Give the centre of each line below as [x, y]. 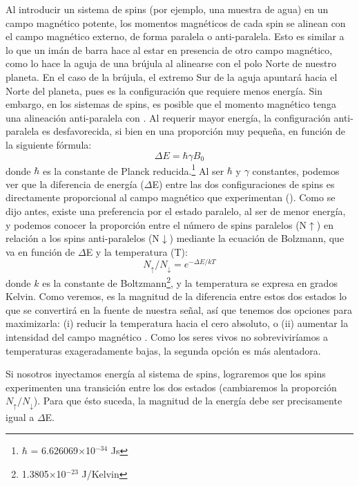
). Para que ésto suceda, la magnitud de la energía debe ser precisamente [188, 401]
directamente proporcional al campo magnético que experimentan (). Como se [171, 197]
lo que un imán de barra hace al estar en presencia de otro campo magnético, [169, 49]
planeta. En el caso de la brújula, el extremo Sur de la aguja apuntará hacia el [172, 76]
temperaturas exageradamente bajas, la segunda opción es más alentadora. [163, 350]
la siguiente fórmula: [49, 144]
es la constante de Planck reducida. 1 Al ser [133, 169]
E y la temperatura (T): [137, 251]
